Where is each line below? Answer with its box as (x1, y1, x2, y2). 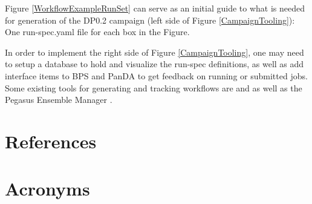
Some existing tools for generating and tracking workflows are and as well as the (5, 81, 302, 94)
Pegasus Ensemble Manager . (5, 93, 112, 106)
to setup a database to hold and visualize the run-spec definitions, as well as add (5, 58, 304, 70)
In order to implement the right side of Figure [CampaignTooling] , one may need (5, 45, 304, 58)
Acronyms (5, 176, 90, 201)
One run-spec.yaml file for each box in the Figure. (5, 25, 190, 38)
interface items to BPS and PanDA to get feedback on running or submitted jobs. (5, 69, 308, 82)
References (5, 128, 97, 153)
